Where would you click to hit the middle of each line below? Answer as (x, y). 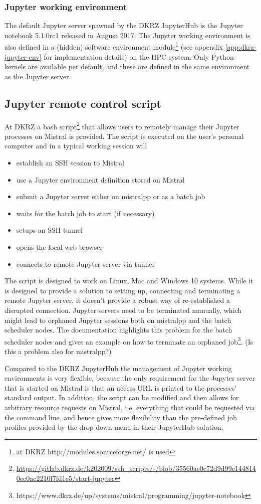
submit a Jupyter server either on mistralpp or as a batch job (111, 196)
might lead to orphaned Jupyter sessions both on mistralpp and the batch (118, 320)
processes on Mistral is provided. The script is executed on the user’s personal (124, 136)
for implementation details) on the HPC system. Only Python (139, 56)
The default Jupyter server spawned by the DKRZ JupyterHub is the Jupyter (124, 25)
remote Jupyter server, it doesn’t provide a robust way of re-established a (117, 300)
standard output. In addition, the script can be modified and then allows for (122, 397)
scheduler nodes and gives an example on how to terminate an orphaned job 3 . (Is (129, 341)
